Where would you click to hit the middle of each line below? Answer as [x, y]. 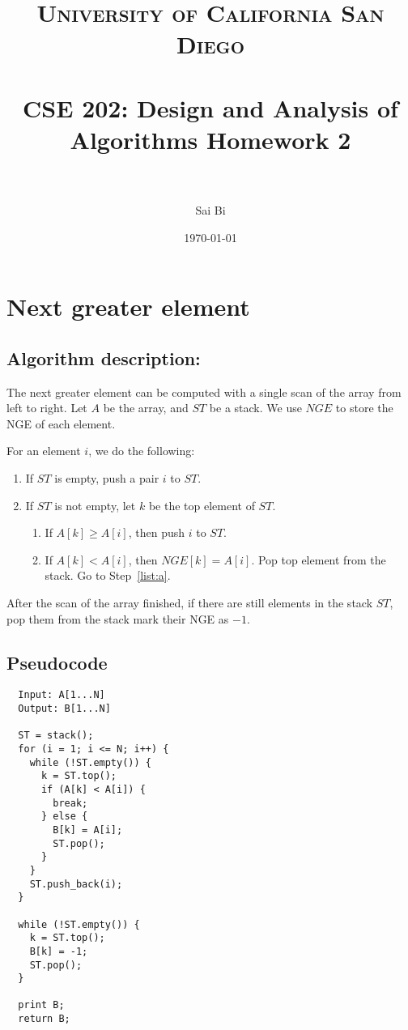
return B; [44, 1019]
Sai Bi [210, 210]
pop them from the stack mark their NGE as [118, 618]
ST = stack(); [56, 736]
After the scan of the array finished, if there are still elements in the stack [190, 602]
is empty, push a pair [107, 478]
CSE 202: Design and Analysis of [210, 107]
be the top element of [202, 505]
